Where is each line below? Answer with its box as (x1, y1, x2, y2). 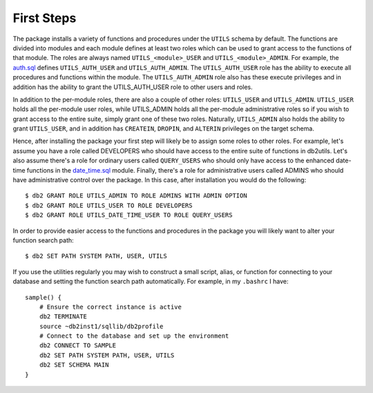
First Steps (12, 10, 77, 26)
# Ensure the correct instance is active (39, 303, 182, 311)
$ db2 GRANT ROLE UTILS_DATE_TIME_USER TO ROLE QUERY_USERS (25, 211, 233, 219)
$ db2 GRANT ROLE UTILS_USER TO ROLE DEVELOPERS (25, 201, 193, 209)
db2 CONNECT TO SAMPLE (39, 342, 117, 349)
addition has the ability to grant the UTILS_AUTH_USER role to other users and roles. (12, 83, 254, 91)
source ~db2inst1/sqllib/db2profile (39, 322, 164, 330)
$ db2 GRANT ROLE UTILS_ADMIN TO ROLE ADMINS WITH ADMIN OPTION (25, 192, 248, 200)
